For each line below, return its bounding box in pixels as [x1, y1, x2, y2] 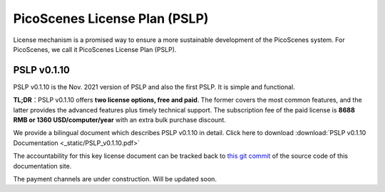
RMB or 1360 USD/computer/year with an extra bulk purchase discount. [13, 116, 226, 124]
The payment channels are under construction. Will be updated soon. [13, 174, 217, 183]
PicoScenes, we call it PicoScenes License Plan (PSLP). [13, 45, 177, 53]
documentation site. [13, 161, 72, 170]
